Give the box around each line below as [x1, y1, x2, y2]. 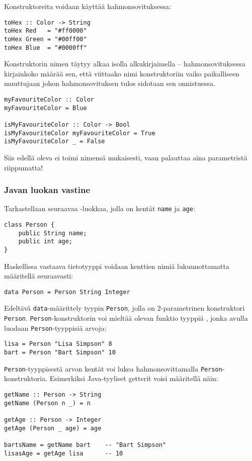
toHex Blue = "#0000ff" [4, 44, 87, 51]
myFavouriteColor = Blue [4, 104, 87, 112]
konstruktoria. [4, 373, 48, 384]
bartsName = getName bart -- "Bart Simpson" [4, 441, 166, 448]
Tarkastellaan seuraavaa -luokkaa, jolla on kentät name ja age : [4, 203, 195, 214]
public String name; [18, 229, 87, 237]
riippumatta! [4, 162, 43, 172]
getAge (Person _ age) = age [4, 424, 102, 432]
